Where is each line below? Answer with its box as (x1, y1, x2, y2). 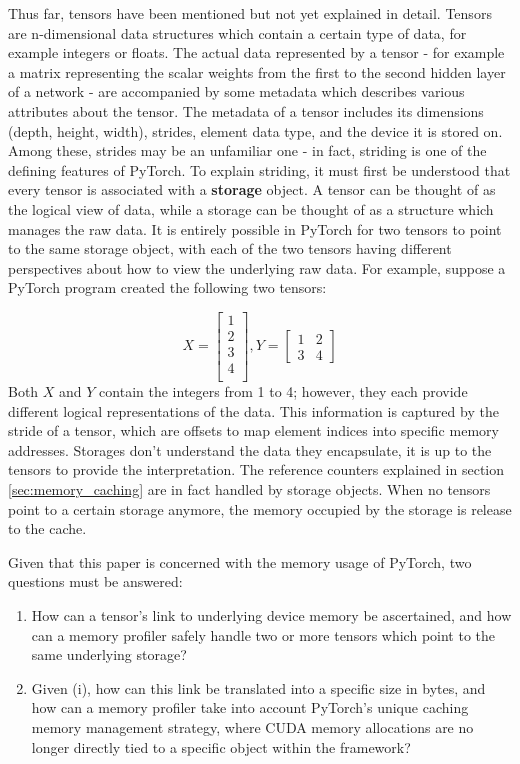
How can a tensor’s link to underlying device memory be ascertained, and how (31, 605, 512, 625)
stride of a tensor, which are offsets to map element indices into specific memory (8, 420, 499, 441)
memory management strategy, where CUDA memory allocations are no (31, 716, 474, 737)
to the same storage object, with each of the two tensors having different (8, 238, 452, 259)
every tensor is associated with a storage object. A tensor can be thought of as (8, 179, 496, 200)
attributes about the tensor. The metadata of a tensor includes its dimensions (8, 100, 484, 121)
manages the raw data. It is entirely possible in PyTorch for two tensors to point (8, 218, 502, 239)
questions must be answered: (8, 571, 183, 592)
